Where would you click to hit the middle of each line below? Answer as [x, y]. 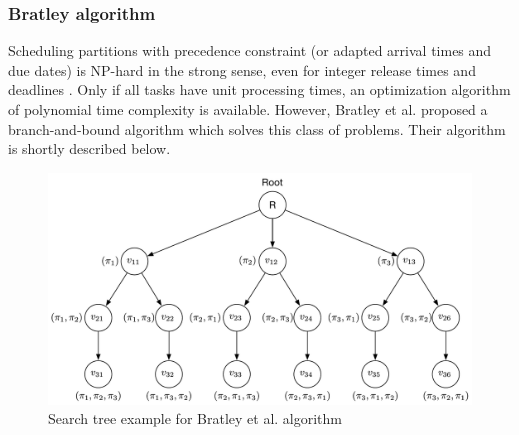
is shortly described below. [89, 148]
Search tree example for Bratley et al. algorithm [195, 418]
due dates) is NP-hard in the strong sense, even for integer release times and [242, 69]
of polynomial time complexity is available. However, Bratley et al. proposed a [248, 109]
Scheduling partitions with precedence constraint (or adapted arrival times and [250, 50]
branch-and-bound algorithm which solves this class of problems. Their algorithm [257, 128]
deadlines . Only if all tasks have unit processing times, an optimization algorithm [259, 89]
